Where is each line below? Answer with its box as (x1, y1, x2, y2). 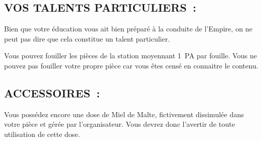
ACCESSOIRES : (4, 85, 100, 100)
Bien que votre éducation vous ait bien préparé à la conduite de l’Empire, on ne (4, 23, 253, 34)
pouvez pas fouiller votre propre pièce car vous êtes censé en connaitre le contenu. (4, 60, 258, 70)
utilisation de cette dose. (4, 128, 80, 139)
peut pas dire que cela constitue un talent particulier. (4, 33, 170, 44)
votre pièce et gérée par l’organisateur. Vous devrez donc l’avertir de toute (4, 119, 235, 129)
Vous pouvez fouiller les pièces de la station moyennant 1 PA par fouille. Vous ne (4, 50, 257, 61)
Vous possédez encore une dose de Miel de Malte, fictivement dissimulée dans (4, 109, 244, 119)
